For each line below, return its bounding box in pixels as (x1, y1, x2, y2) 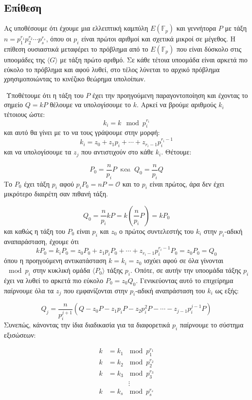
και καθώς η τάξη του (4, 226, 65, 236)
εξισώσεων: (4, 329, 36, 340)
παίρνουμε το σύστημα (180, 320, 244, 330)
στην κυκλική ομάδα (33, 265, 90, 275)
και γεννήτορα (176, 23, 216, 33)
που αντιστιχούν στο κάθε (81, 147, 154, 157)
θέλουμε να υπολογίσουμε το (50, 99, 131, 110)
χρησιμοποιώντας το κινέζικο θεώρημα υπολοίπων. (4, 74, 146, 84)
